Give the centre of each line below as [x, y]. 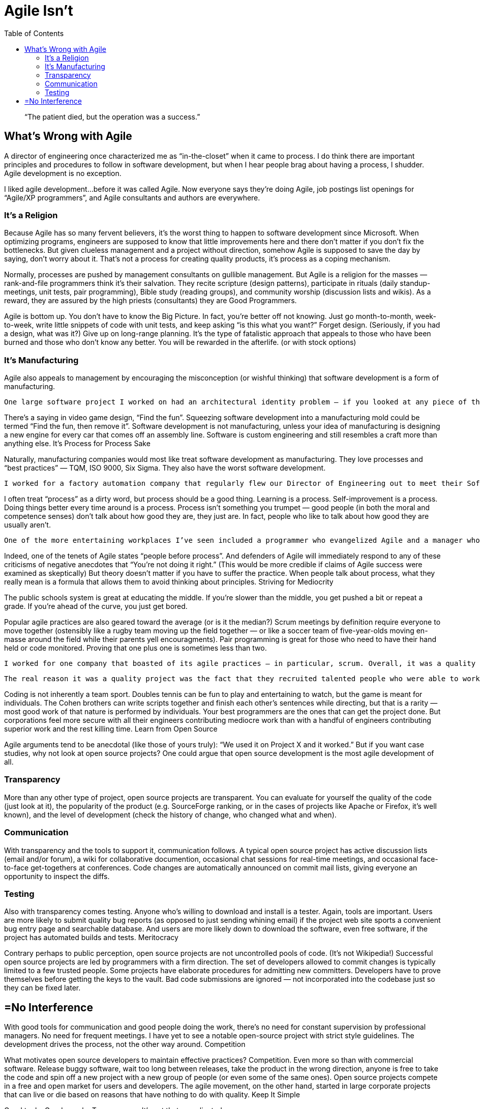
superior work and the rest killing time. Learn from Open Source [111, 729]
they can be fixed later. [42, 988]
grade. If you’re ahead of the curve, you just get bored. [96, 606]
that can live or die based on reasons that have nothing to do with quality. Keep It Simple [152, 1095]
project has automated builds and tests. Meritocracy [91, 938]
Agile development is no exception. [63, 173]
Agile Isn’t [39, 11]
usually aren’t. [27, 525]
